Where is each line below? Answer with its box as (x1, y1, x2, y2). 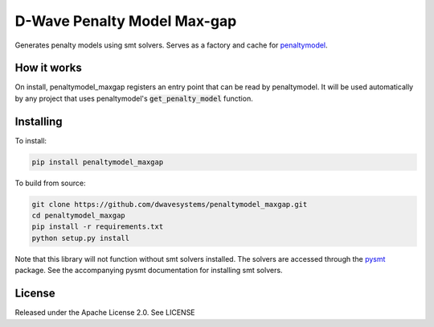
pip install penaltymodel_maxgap (31, 157, 164, 167)
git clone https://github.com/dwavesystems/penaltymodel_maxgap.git (31, 200, 308, 209)
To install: (14, 135, 47, 145)
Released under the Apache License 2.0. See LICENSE (14, 308, 196, 317)
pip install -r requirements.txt (31, 222, 164, 231)
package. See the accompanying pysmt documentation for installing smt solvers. (14, 266, 283, 275)
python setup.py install (31, 234, 130, 242)
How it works (14, 61, 82, 75)
